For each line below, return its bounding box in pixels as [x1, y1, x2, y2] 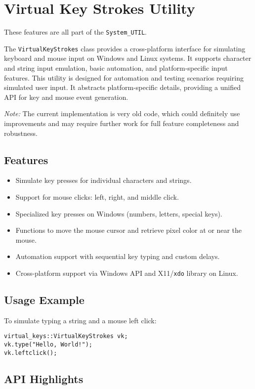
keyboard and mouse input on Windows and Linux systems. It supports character [4, 53, 252, 63]
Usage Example [4, 292, 85, 307]
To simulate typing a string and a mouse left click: [4, 315, 157, 325]
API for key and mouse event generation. [4, 91, 128, 102]
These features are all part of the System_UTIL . [4, 27, 147, 37]
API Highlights [4, 371, 84, 386]
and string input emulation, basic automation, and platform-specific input [4, 63, 228, 73]
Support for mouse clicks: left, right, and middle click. [15, 191, 179, 202]
